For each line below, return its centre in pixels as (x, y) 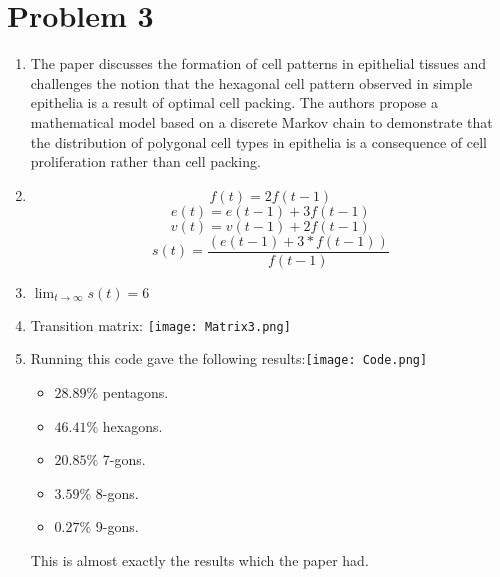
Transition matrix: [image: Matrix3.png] (160, 324)
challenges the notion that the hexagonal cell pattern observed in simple (251, 82)
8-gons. (117, 492)
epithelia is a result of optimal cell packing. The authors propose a (234, 102)
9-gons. (117, 526)
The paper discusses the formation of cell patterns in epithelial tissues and (258, 63)
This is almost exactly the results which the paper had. (199, 560)
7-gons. (124, 459)
